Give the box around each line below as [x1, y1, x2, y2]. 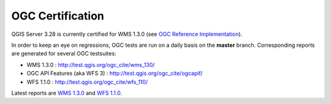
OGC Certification [11, 9, 104, 23]
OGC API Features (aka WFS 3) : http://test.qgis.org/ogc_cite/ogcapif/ [26, 70, 203, 77]
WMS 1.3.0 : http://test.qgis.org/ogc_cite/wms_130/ [26, 61, 155, 68]
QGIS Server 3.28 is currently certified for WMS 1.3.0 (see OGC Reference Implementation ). [11, 30, 243, 38]
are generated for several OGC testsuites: [11, 50, 116, 57]
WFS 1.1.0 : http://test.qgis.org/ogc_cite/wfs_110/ [26, 78, 148, 85]
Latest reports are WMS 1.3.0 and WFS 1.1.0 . [11, 89, 123, 97]
